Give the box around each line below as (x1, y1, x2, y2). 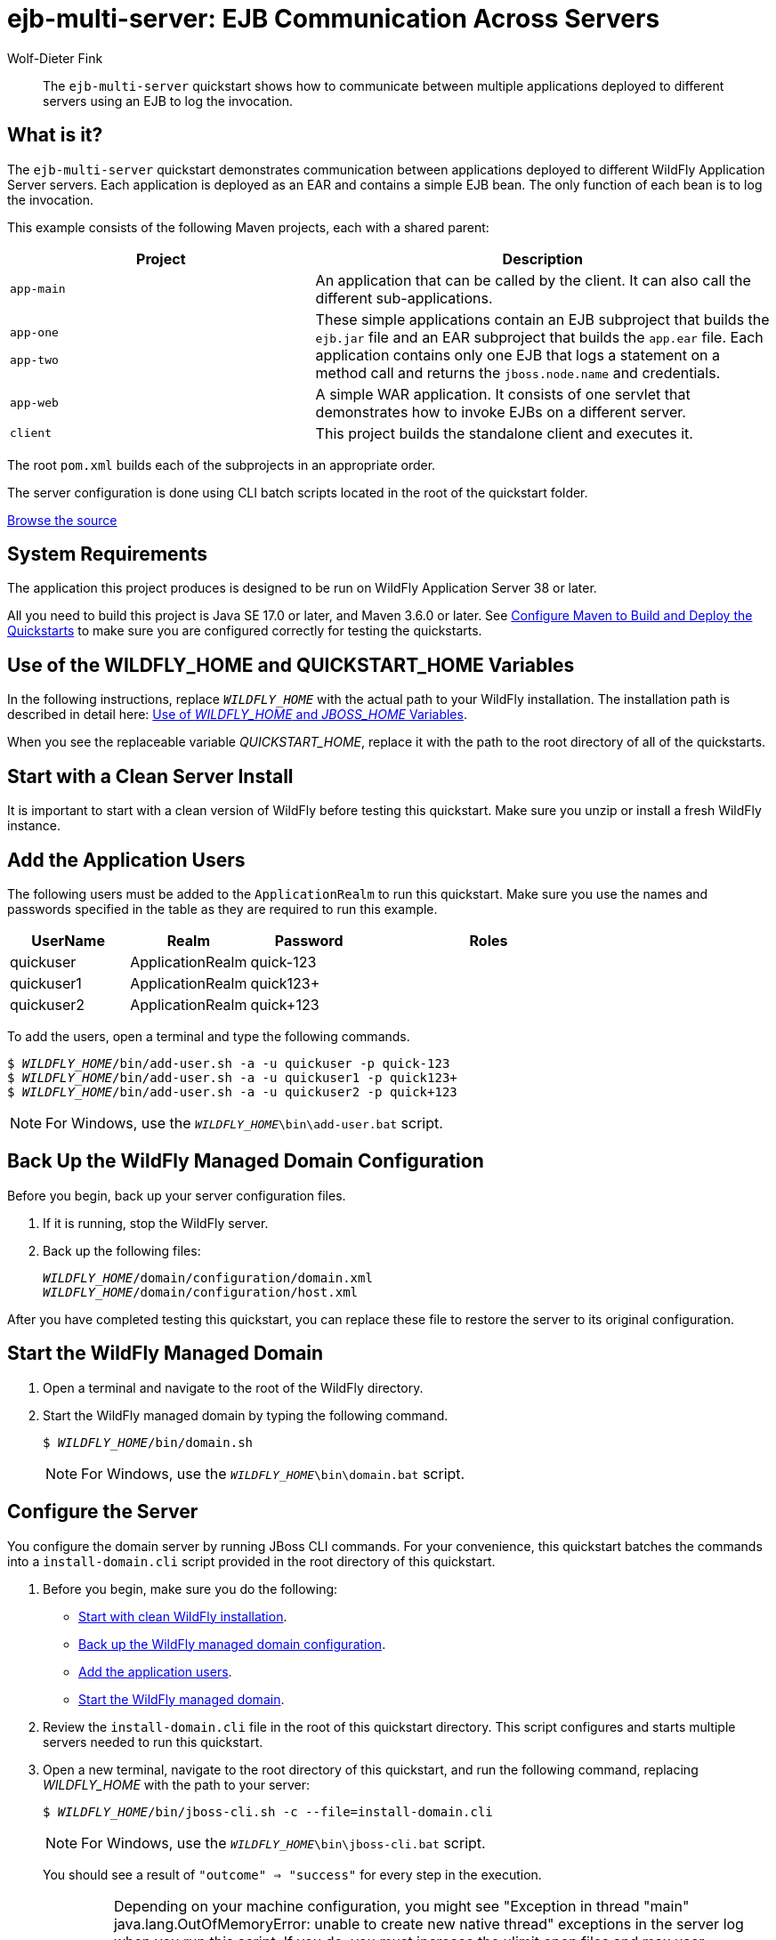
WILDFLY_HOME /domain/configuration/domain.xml (43, 1270, 373, 1285)
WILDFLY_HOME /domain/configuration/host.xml (43, 1284, 359, 1299)
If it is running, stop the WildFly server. (43, 1215, 269, 1231)
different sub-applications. (315, 288, 493, 307)
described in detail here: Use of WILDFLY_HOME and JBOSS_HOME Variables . (7, 707, 467, 723)
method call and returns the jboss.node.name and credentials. (315, 363, 721, 382)
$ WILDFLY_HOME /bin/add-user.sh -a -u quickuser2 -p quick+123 (7, 1084, 457, 1099)
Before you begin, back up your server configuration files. (7, 1187, 346, 1203)
